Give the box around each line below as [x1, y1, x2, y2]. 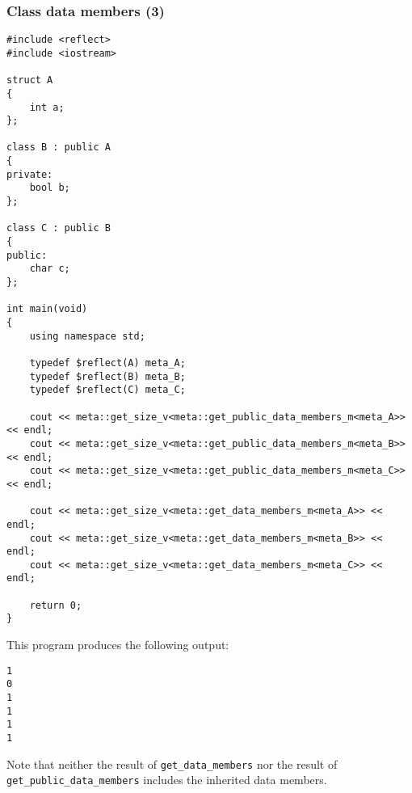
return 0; [29, 599, 82, 611]
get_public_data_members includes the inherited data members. [6, 771, 327, 788]
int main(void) [6, 303, 88, 315]
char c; [29, 263, 70, 275]
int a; [29, 101, 65, 113]
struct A [6, 74, 53, 86]
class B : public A [6, 141, 111, 154]
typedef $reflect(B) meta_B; [29, 370, 186, 382]
